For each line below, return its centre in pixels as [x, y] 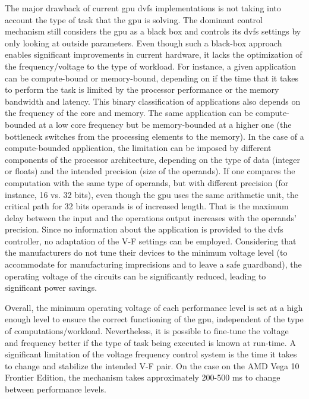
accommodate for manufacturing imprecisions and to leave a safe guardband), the [153, 264]
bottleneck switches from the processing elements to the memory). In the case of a [154, 136]
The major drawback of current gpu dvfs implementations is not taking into [143, 8]
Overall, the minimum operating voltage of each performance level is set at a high [154, 307]
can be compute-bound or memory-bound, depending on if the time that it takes [152, 78]
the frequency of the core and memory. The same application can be [129, 113]
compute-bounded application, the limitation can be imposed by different [138, 148]
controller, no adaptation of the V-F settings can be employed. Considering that [151, 241]
